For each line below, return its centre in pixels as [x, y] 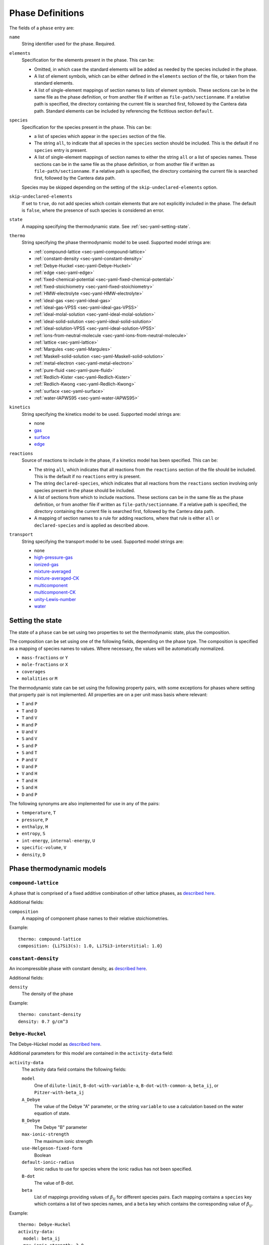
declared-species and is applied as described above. [92, 525]
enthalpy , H [35, 827]
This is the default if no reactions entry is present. [87, 476]
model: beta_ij [42, 1238]
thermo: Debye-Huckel [44, 1225]
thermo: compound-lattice [50, 939]
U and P [29, 766]
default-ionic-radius [48, 1162]
